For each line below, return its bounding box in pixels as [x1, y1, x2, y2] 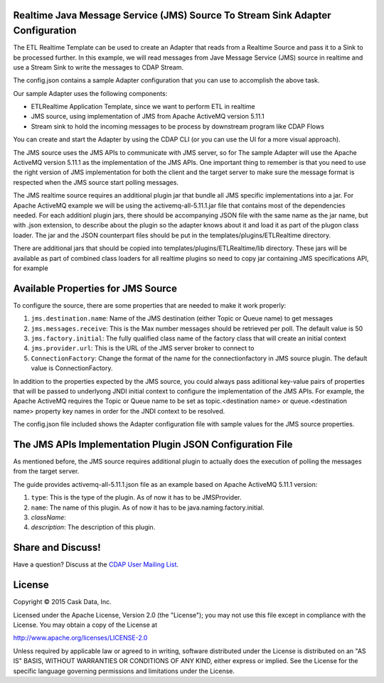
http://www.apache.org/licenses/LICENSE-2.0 [13, 633, 148, 642]
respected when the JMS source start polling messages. [13, 178, 179, 186]
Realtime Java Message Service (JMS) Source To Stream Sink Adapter [13, 9, 331, 21]
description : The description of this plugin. [31, 523, 156, 532]
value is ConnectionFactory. [31, 364, 113, 372]
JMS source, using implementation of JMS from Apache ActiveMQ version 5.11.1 [31, 112, 265, 121]
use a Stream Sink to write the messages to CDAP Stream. [13, 63, 184, 71]
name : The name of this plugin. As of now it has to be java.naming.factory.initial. [31, 503, 265, 512]
